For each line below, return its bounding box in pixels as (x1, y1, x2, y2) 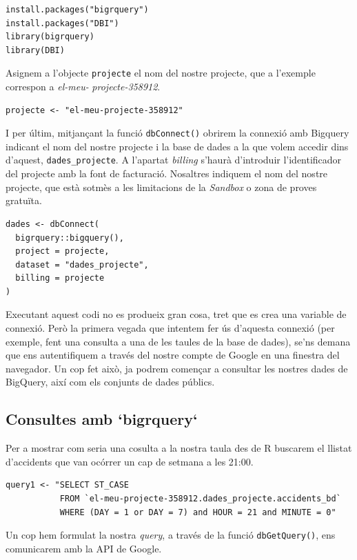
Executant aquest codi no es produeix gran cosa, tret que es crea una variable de (6, 307, 347, 321)
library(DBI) (6, 45, 65, 55)
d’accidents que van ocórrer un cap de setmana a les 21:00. (6, 454, 254, 468)
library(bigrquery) (6, 32, 94, 42)
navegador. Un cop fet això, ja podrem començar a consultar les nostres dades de (6, 361, 348, 375)
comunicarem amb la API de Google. (6, 541, 162, 555)
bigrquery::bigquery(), (15, 232, 124, 243)
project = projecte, (15, 246, 110, 257)
